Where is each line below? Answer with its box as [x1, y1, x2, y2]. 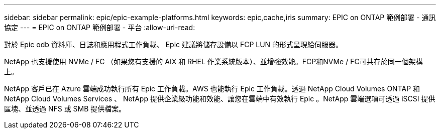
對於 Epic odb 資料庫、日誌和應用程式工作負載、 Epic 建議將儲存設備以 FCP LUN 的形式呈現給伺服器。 [4, 40, 343, 49]
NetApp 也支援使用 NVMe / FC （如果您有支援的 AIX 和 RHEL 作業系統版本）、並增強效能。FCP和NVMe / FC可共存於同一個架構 [4, 57, 423, 66]
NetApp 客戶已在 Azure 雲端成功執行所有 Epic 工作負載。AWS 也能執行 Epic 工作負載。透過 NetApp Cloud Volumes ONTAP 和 [4, 84, 420, 93]
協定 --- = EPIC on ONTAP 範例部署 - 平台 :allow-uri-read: [4, 23, 195, 32]
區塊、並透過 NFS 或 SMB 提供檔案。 [4, 104, 126, 113]
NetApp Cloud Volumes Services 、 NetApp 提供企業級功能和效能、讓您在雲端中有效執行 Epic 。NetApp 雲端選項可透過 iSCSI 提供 [4, 94, 435, 103]
